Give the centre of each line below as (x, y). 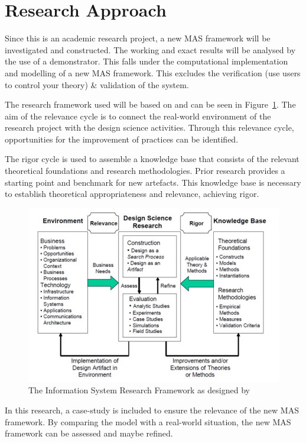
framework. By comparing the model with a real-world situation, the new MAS (148, 421)
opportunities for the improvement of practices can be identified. (122, 139)
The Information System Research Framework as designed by (139, 390)
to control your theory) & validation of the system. (97, 84)
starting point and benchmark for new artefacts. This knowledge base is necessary (153, 182)
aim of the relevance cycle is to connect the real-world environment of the (138, 116)
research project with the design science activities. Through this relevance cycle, (149, 127)
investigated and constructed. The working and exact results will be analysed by (150, 49)
